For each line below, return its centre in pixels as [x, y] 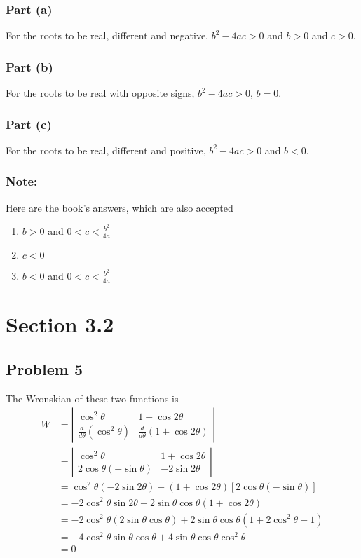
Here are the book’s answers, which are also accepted [120, 207]
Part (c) [29, 124]
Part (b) [29, 66]
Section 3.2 [60, 324]
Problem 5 [44, 368]
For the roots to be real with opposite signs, [100, 93]
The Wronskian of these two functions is [92, 398]
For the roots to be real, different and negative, [107, 35]
